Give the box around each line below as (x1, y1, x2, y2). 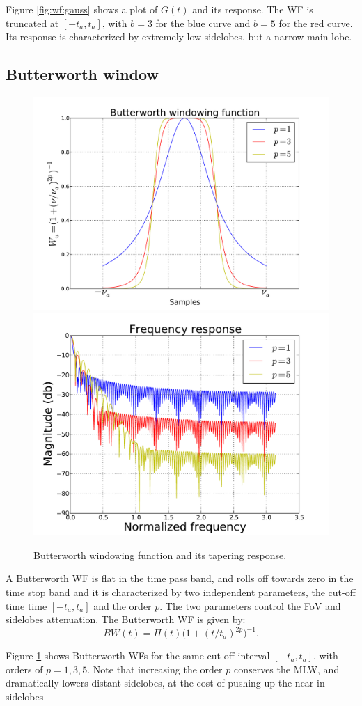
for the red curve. (278, 15, 353, 30)
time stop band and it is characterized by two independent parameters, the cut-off (6, 585, 356, 599)
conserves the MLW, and (233, 661, 340, 676)
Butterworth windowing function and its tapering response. (33, 547, 287, 562)
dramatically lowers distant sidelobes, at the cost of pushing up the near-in (6, 675, 325, 690)
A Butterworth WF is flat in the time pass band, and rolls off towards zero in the (6, 571, 354, 586)
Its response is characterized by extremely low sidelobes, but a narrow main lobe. (6, 29, 352, 44)
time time (6, 598, 47, 613)
